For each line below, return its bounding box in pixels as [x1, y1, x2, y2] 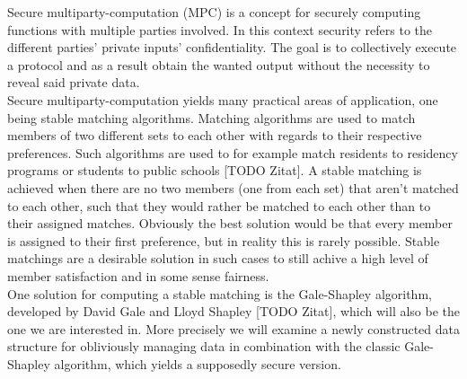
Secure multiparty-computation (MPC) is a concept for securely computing [7, 3, 421, 21]
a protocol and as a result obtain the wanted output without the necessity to [7, 55, 430, 74]
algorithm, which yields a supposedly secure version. [54, 354, 341, 373]
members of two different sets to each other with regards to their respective [7, 126, 422, 145]
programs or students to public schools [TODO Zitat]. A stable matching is [7, 161, 422, 180]
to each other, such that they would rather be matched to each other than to [7, 196, 431, 215]
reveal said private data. [7, 73, 140, 92]
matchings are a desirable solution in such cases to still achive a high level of [7, 249, 428, 268]
